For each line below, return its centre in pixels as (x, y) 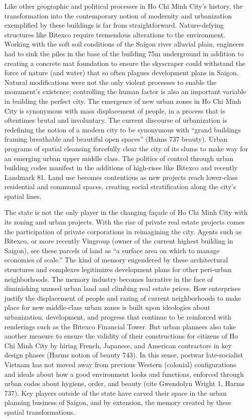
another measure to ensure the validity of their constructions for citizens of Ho (121, 336)
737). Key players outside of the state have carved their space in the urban (116, 393)
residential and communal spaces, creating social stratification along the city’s (120, 186)
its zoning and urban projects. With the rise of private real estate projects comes (125, 222)
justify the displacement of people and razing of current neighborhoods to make (123, 298)
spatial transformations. (40, 412)
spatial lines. (23, 196)
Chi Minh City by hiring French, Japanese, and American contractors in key (118, 345)
